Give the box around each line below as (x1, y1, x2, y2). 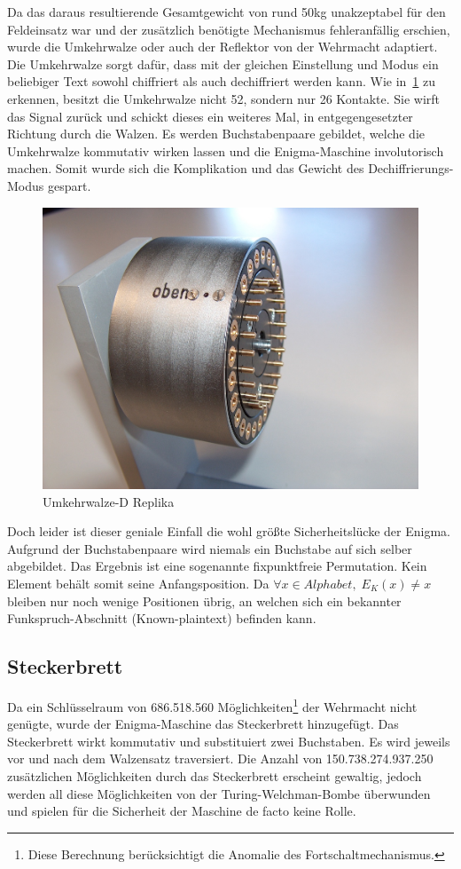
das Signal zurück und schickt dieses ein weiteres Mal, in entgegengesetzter (7, 107, 413, 125)
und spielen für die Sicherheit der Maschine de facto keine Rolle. (7, 802, 356, 820)
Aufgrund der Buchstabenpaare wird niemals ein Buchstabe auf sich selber (7, 539, 412, 557)
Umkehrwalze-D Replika (43, 492, 175, 510)
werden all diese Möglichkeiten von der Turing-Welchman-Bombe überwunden (7, 784, 431, 802)
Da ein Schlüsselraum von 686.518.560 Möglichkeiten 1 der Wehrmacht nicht (7, 694, 418, 715)
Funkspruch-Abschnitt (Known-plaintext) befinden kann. (7, 609, 316, 628)
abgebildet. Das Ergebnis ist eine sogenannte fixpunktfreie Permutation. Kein (7, 557, 427, 575)
